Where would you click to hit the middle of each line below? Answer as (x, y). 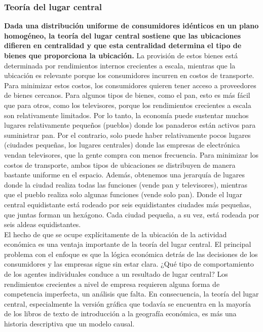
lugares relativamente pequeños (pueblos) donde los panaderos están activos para (130, 125)
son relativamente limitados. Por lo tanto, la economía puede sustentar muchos (126, 115)
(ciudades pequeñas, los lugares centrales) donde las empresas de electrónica (122, 145)
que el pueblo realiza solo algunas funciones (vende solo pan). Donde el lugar (123, 194)
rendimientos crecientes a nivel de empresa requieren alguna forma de (112, 284)
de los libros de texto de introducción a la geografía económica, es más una (120, 313)
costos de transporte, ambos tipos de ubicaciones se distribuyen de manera (120, 164)
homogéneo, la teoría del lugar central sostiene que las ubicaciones (123, 35)
